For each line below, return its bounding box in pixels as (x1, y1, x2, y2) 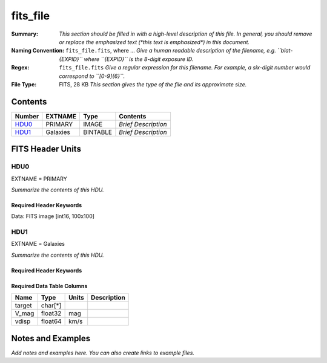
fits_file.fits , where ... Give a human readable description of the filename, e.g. (65, 47, 277, 54)
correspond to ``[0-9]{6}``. (59, 72, 125, 80)
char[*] (41, 301, 62, 310)
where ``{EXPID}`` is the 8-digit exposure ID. (84, 55, 194, 63)
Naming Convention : (11, 47, 65, 54)
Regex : (11, 64, 30, 71)
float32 (41, 309, 62, 318)
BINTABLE (82, 127, 112, 136)
